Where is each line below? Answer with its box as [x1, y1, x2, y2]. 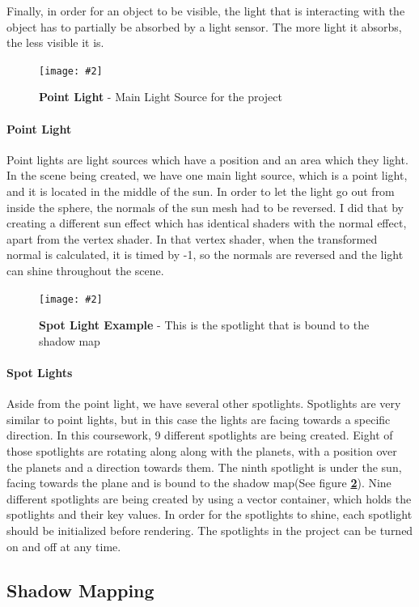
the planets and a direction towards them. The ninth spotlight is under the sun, [6, 458, 402, 475]
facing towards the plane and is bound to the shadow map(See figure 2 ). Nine [6, 474, 391, 491]
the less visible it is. [6, 34, 104, 51]
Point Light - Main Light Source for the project [39, 88, 282, 105]
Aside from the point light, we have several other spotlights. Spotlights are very [6, 395, 401, 412]
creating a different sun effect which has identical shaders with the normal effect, [6, 214, 407, 231]
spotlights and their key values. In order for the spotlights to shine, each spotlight [6, 506, 413, 523]
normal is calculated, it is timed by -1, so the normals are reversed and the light [6, 246, 404, 263]
